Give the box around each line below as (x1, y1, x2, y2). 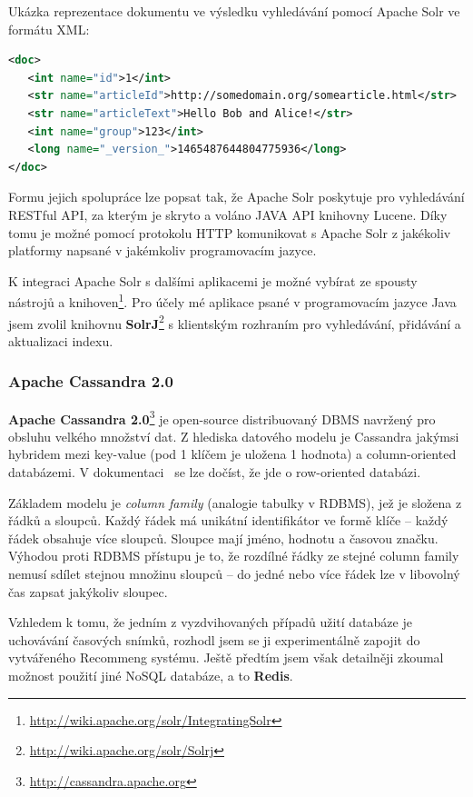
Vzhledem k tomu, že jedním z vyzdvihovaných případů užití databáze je (8, 613, 412, 632)
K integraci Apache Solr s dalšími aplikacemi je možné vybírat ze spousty (8, 271, 418, 290)
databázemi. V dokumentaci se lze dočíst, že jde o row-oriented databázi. (8, 463, 421, 482)
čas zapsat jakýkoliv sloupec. (8, 582, 168, 601)
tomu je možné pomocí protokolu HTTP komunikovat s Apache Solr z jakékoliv (8, 223, 451, 242)
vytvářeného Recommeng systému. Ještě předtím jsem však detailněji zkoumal (8, 648, 444, 667)
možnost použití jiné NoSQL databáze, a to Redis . (8, 666, 293, 684)
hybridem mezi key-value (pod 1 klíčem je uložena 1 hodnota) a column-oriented (8, 444, 457, 463)
